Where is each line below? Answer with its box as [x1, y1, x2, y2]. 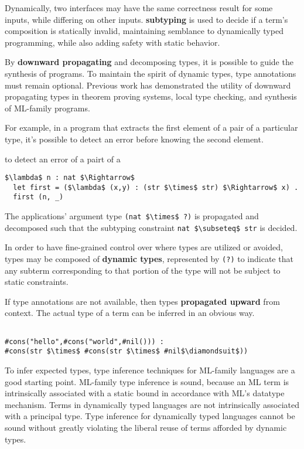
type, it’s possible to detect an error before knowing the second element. [5, 132, 264, 145]
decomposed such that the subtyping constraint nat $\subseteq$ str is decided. [5, 221, 298, 233]
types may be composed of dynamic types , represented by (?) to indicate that [5, 253, 293, 264]
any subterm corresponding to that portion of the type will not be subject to [5, 264, 281, 276]
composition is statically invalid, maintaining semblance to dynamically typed [5, 25, 283, 37]
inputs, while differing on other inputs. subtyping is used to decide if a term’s [5, 13, 288, 25]
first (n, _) [13, 193, 64, 202]
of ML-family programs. [5, 101, 90, 114]
